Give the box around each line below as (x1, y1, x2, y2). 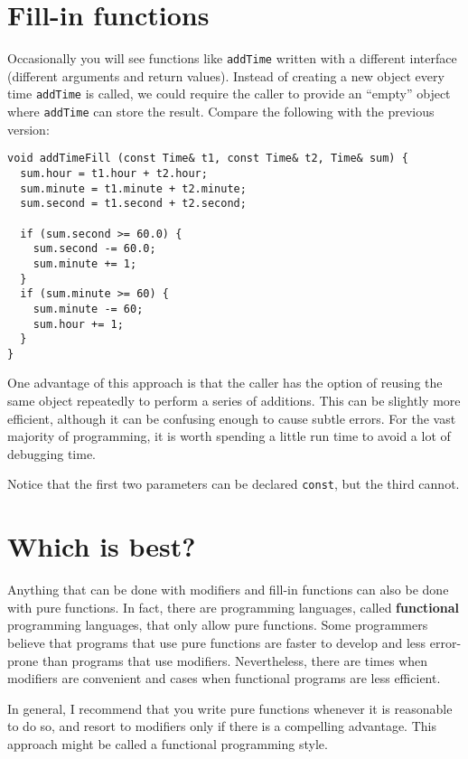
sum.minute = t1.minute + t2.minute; (20, 182, 247, 195)
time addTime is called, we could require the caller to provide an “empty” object (7, 84, 451, 103)
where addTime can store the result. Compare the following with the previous (7, 102, 435, 121)
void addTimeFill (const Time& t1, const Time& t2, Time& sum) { (7, 152, 408, 165)
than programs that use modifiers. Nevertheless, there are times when (42, 651, 428, 670)
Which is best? (7, 528, 196, 565)
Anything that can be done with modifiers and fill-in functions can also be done (7, 580, 449, 599)
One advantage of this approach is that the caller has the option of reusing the (7, 373, 443, 392)
